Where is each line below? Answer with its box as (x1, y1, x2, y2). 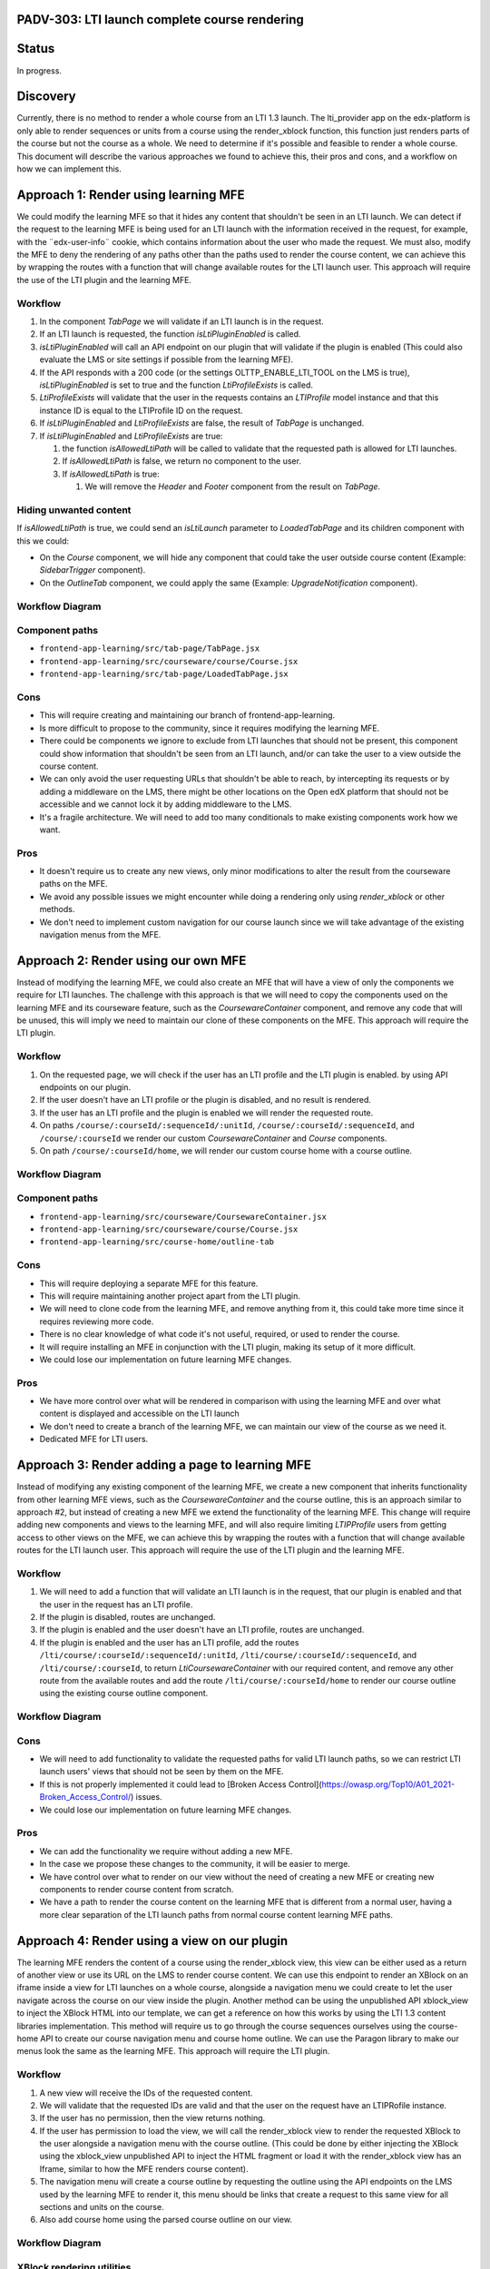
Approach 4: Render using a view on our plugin (16, 1933, 289, 1949)
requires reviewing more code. (39, 1316, 154, 1327)
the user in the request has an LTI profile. (39, 1598, 193, 1610)
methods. (39, 904, 75, 915)
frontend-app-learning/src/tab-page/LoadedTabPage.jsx (39, 669, 289, 680)
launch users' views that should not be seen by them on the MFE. (39, 1766, 285, 1777)
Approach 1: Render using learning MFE (16, 187, 245, 202)
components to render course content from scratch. (39, 1883, 234, 1894)
